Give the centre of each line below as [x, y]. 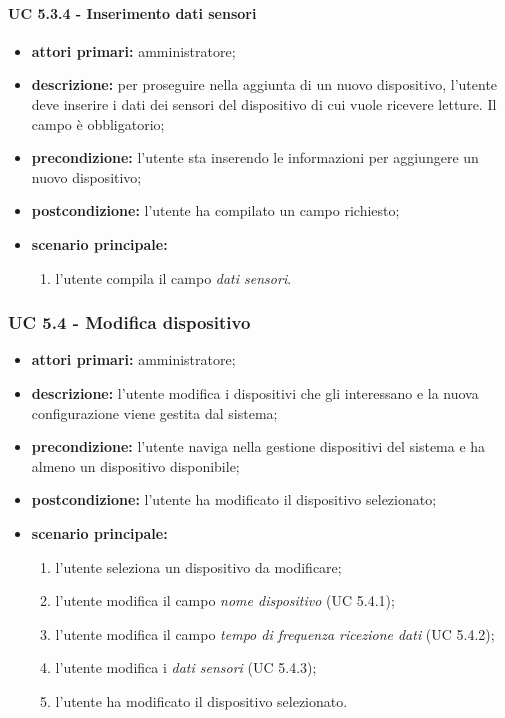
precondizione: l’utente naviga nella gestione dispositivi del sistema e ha [258, 446]
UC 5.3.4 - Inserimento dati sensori [132, 12]
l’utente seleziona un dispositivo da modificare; [198, 566]
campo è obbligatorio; [98, 123]
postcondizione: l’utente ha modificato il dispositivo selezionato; [234, 499]
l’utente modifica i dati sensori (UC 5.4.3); [186, 667]
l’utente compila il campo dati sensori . [173, 277]
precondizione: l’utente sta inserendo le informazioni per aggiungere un [255, 157]
